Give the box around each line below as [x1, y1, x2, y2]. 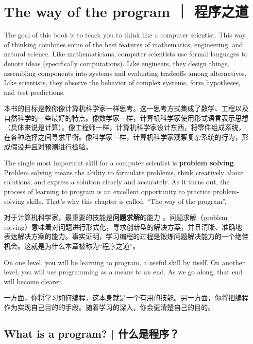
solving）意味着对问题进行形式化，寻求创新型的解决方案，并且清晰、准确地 [4, 221, 242, 232]
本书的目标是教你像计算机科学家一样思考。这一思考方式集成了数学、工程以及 [4, 103, 249, 113]
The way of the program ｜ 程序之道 [4, 1, 249, 21]
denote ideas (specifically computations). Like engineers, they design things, [4, 58, 229, 68]
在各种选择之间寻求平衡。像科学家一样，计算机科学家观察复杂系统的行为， [4, 132, 242, 142]
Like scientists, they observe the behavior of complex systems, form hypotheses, [4, 77, 241, 88]
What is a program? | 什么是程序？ [4, 326, 180, 341]
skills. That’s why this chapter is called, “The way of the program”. [27, 196, 227, 206]
